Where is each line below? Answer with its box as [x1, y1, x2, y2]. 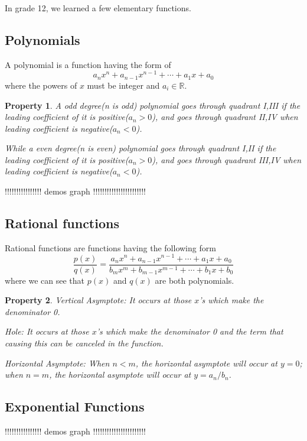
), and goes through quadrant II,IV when [152, 111, 298, 123]
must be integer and [87, 79, 160, 91]
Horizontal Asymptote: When [5, 356, 110, 369]
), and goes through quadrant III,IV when [152, 153, 302, 166]
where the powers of [5, 79, 77, 91]
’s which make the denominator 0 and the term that [96, 325, 283, 338]
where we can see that [5, 274, 85, 286]
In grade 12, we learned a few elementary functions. [5, 2, 191, 14]
